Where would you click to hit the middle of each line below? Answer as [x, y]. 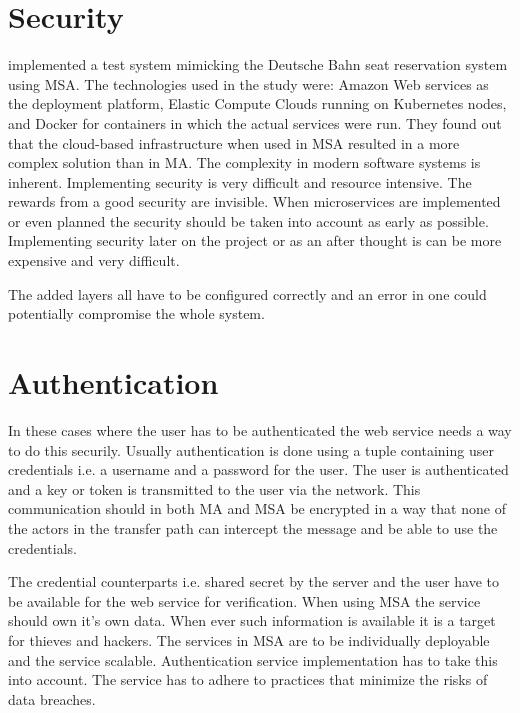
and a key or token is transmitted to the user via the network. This [214, 488]
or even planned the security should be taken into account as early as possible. [248, 220]
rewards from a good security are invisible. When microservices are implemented [254, 201]
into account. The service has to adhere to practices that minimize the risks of [248, 679]
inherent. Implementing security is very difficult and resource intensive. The [240, 181]
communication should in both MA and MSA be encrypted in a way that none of [257, 508]
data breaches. [52, 698]
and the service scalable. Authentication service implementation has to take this [253, 659]
